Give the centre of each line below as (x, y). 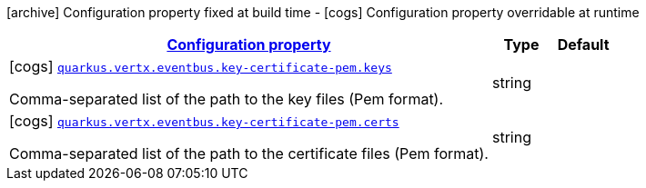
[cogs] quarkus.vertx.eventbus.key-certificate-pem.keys (201, 66)
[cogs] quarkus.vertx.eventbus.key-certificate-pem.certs (204, 121)
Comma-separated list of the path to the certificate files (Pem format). (249, 153)
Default (583, 45)
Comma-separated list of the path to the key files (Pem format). (227, 99)
